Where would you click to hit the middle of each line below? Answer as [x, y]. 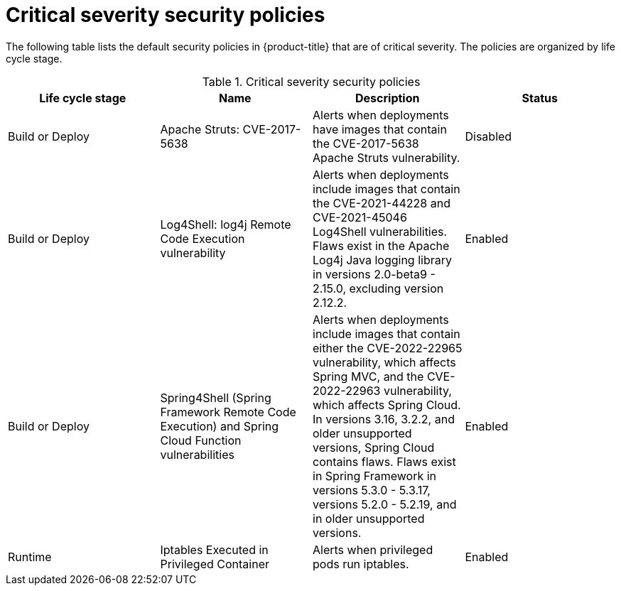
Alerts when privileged [373, 549]
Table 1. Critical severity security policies [311, 81]
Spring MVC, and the [368, 376]
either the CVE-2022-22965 [388, 348]
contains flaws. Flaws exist [384, 461]
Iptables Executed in [214, 549]
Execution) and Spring [220, 426]
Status [540, 98]
